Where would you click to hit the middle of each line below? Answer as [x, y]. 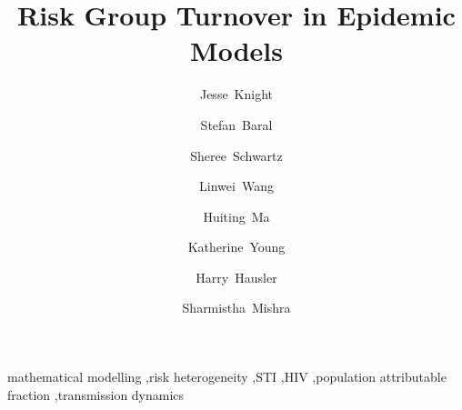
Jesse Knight [236, 94]
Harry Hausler [236, 277]
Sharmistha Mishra [236, 308]
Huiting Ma [236, 216]
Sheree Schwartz [236, 155]
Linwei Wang [236, 186]
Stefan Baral [236, 124]
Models [236, 50]
